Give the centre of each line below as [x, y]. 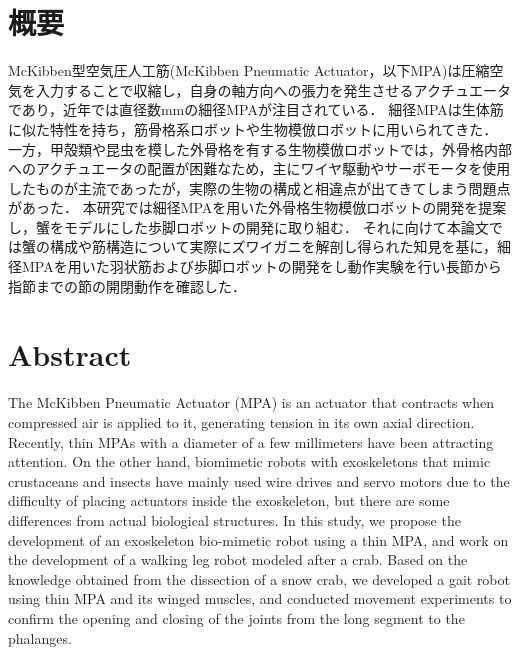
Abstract [70, 354]
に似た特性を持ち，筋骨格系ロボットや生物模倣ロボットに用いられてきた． [253, 128]
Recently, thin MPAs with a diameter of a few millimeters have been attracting [251, 441]
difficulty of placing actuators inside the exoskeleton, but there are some [229, 500]
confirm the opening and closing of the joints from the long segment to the [236, 617]
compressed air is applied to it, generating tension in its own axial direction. [241, 421]
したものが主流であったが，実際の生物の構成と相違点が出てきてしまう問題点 [259, 187]
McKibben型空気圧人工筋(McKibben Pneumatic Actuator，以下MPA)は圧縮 [249, 70]
